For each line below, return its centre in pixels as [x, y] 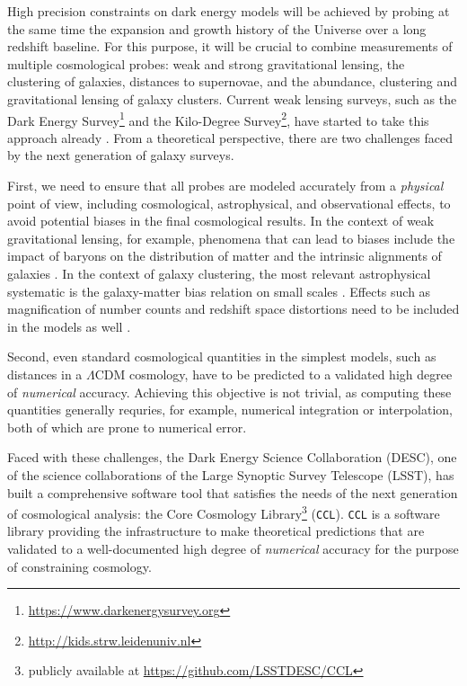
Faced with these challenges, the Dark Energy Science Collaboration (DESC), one [232, 457]
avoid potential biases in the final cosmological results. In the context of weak [221, 221]
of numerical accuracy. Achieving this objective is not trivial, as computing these [229, 392]
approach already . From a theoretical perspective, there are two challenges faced [230, 137]
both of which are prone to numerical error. [127, 427]
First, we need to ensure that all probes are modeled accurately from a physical [225, 185]
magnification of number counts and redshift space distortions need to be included [233, 309]
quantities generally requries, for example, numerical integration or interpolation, [230, 410]
